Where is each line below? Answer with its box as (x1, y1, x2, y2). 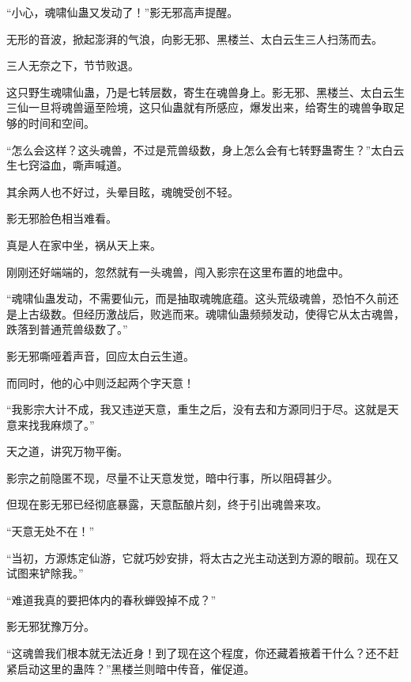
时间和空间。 (28, 114, 95, 131)
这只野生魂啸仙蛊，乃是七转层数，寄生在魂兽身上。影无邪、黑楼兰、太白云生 (6, 83, 405, 100)
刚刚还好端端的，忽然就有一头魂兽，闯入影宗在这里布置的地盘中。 (6, 263, 349, 280)
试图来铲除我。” (6, 565, 84, 581)
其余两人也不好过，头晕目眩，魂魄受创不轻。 (6, 183, 239, 200)
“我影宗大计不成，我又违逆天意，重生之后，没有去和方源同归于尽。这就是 (6, 401, 388, 417)
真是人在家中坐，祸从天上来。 (6, 236, 161, 253)
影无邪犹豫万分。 (6, 618, 95, 634)
